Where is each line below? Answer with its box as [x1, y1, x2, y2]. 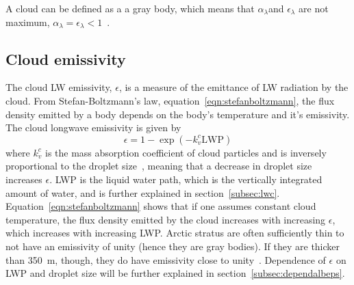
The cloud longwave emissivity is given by [5, 120, 181, 135]
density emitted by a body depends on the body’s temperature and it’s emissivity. [5, 107, 350, 121]
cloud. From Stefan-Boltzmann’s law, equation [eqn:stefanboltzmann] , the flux [5, 93, 335, 107]
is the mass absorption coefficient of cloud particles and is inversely [45, 145, 327, 159]
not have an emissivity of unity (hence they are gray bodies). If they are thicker [5, 239, 340, 253]
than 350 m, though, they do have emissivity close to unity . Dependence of [5, 252, 326, 267]
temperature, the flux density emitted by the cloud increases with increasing [5, 212, 326, 226]
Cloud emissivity [5, 48, 126, 69]
